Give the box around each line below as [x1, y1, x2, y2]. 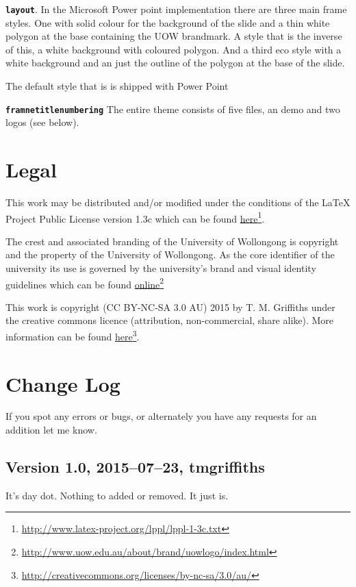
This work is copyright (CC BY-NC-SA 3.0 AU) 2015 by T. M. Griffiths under [5, 299, 335, 314]
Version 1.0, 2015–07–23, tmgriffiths [5, 456, 265, 477]
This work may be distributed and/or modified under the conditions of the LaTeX [5, 195, 351, 209]
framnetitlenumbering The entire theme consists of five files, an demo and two [5, 101, 340, 116]
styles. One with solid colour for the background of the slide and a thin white [5, 15, 330, 29]
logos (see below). [5, 115, 79, 129]
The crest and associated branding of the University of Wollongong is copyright [5, 234, 339, 248]
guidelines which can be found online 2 [5, 275, 164, 291]
